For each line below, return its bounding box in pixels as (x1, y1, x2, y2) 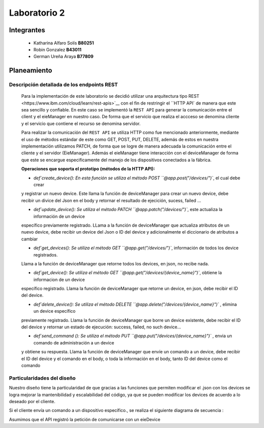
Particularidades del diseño (9, 374, 76, 381)
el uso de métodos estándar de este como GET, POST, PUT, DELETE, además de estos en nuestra (21, 136, 219, 142)
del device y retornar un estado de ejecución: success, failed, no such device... (21, 324, 181, 330)
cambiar (21, 236, 38, 242)
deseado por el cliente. (9, 398, 56, 404)
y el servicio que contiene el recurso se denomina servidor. (21, 120, 141, 127)
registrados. (33, 252, 58, 257)
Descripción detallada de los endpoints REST (9, 81, 118, 88)
